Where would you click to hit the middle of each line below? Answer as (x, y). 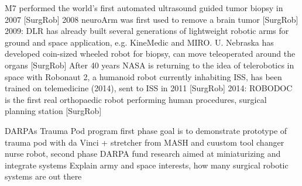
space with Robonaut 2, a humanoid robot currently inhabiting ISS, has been (143, 76)
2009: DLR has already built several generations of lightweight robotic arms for (147, 31)
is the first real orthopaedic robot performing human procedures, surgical (136, 99)
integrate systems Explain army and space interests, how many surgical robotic (147, 165)
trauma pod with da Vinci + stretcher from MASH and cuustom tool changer (145, 142)
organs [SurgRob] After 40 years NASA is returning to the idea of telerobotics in (150, 65)
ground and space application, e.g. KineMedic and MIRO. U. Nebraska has (139, 42)
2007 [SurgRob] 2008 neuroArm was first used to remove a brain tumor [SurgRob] (152, 19)
